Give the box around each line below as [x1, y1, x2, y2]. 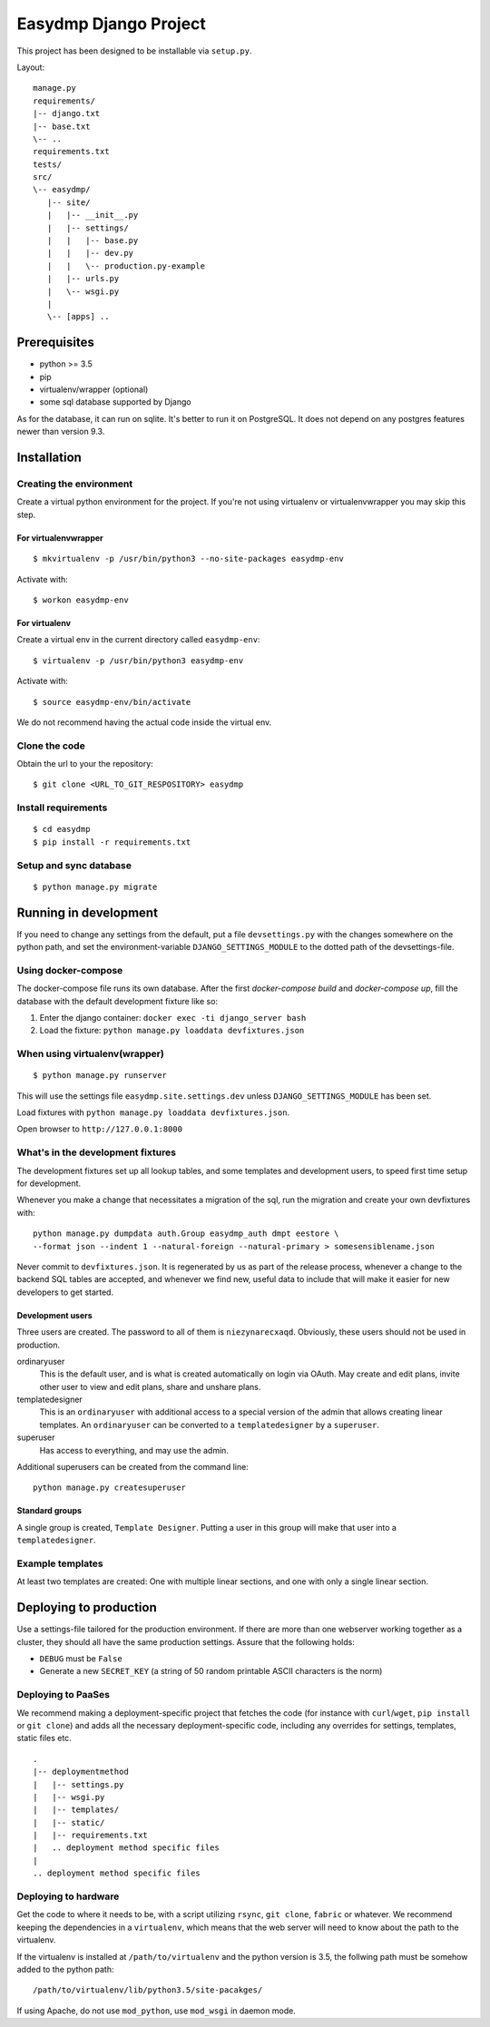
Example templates [16, 1557, 103, 1570]
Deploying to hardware [16, 1890, 120, 1903]
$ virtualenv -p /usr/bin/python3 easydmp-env [33, 655, 244, 666]
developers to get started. [16, 1287, 113, 1297]
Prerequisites [16, 335, 94, 350]
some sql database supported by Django [39, 397, 191, 407]
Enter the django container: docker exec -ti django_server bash [39, 1012, 307, 1023]
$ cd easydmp [33, 824, 91, 835]
